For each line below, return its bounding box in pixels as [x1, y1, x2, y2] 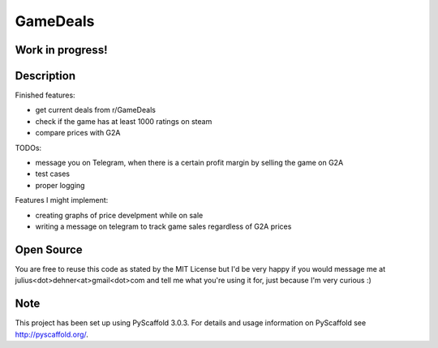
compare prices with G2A [35, 128, 121, 138]
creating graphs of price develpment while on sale [35, 210, 204, 220]
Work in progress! [15, 43, 108, 57]
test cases [35, 169, 71, 178]
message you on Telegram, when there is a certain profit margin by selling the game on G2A [35, 158, 344, 168]
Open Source [15, 243, 83, 256]
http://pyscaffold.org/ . [15, 329, 89, 339]
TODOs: [15, 143, 42, 153]
